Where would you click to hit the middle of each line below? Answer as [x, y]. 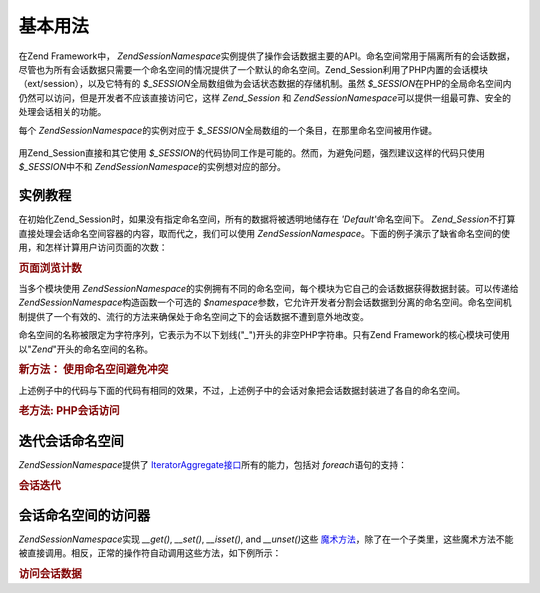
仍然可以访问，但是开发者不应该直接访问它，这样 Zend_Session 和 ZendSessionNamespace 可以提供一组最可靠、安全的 [265, 97]
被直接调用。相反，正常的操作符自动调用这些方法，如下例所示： [150, 553]
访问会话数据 [50, 574]
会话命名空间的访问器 [84, 515]
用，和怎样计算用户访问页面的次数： [93, 247]
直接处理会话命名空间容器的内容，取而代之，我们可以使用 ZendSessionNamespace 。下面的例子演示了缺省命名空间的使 [264, 233]
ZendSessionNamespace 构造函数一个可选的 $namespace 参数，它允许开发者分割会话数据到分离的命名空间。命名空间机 [265, 302]
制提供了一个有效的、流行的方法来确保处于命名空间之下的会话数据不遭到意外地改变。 [193, 316]
